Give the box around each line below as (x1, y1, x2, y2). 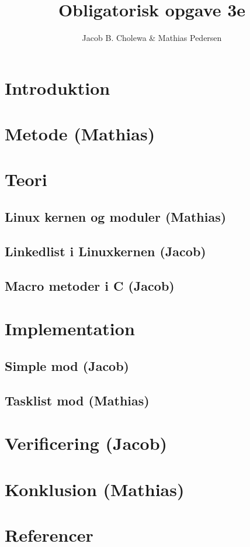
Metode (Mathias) (5, 122, 155, 146)
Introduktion (5, 75, 110, 99)
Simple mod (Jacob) (5, 356, 130, 374)
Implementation (5, 316, 135, 340)
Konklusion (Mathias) (5, 477, 185, 501)
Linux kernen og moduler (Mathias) (5, 208, 227, 226)
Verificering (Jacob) (5, 431, 168, 455)
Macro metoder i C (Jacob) (5, 276, 175, 294)
